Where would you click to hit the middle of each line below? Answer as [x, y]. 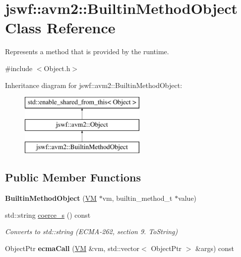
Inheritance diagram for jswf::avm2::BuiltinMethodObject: [94, 85]
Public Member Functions [73, 177]
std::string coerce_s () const [48, 214]
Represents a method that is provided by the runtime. [87, 51]
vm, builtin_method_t [137, 198]
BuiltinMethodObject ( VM [51, 198]
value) [187, 198]
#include [19, 68]
